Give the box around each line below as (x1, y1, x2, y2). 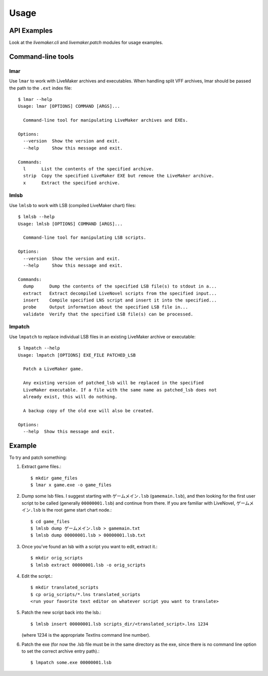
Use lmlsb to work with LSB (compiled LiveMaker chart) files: (9, 202, 136, 208)
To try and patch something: (9, 454, 67, 460)
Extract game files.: (21, 463, 62, 469)
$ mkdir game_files (30, 475, 78, 481)
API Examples (9, 26, 53, 35)
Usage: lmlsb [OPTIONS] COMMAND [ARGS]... (18, 221, 123, 226)
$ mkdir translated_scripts (30, 585, 99, 591)
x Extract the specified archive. (23, 180, 120, 186)
